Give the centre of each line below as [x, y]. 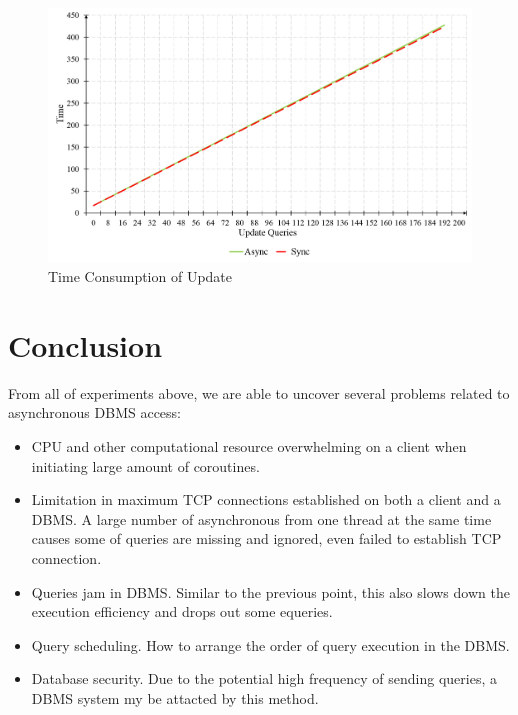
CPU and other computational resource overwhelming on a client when [249, 445]
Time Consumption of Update [140, 276]
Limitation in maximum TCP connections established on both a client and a [266, 499]
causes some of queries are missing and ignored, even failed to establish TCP [266, 538]
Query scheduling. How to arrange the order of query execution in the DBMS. [270, 644]
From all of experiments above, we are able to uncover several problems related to [259, 392]
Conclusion [85, 344]
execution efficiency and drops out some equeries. [182, 611]
